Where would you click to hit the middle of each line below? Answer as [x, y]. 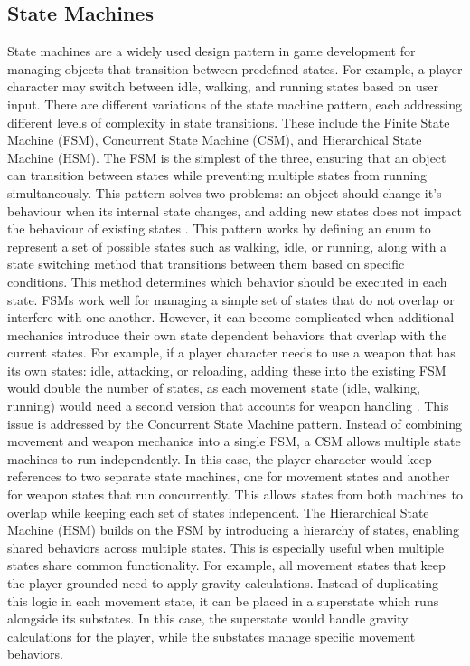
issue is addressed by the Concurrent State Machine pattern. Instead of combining [235, 423]
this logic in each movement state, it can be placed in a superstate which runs [223, 600]
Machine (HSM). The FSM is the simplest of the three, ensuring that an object [227, 157]
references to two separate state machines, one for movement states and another [229, 476]
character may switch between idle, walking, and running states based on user [223, 86]
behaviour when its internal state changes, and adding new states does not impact [235, 210]
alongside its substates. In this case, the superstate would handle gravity [208, 618]
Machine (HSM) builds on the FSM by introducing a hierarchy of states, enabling [233, 530]
